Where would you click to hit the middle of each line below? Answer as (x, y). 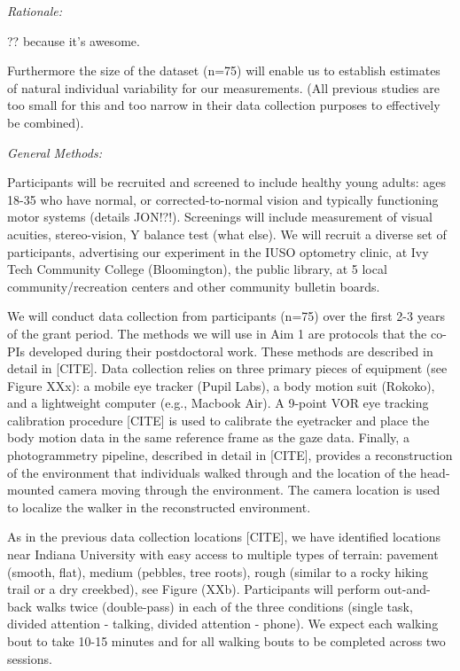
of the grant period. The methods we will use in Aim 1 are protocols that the (217, 333)
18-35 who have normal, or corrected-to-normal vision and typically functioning (223, 199)
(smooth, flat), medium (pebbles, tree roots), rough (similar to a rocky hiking (218, 571)
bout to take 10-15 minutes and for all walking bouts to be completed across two (226, 641)
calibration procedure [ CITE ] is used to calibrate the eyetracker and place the (218, 420)
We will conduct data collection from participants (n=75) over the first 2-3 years (226, 316)
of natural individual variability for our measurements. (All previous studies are (223, 87)
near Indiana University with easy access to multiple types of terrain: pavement (223, 554)
